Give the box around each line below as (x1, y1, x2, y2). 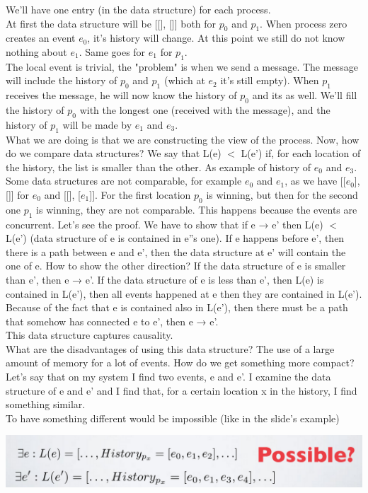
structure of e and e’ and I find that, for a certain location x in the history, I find (6, 383, 357, 398)
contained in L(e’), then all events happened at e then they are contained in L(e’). (6, 286, 362, 301)
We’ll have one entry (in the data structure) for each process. (6, 2, 271, 16)
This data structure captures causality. (6, 327, 173, 342)
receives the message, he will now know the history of (6, 88, 237, 103)
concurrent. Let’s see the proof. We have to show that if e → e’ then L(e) (6, 216, 323, 231)
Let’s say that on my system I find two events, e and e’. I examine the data (6, 369, 331, 384)
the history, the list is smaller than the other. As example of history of (6, 159, 311, 174)
